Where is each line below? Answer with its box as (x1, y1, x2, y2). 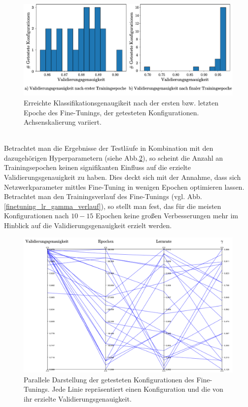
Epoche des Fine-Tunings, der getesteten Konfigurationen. (24, 107, 199, 117)
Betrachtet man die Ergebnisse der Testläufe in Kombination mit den (4, 143, 213, 153)
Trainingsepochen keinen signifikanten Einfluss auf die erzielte (4, 162, 191, 172)
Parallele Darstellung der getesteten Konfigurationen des (24, 374, 194, 384)
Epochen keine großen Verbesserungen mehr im (95, 210, 239, 221)
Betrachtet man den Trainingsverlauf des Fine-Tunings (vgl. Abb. (4, 191, 202, 202)
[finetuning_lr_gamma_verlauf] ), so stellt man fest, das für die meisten (4, 201, 221, 211)
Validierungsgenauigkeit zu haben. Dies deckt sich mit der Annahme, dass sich (4, 172, 241, 182)
